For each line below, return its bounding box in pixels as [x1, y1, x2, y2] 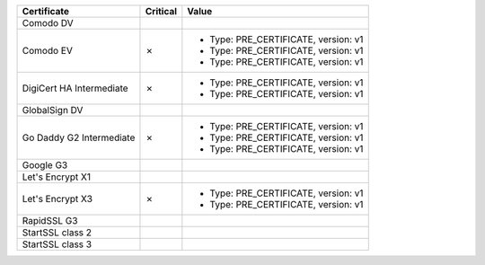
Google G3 [22, 159, 68, 171]
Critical [145, 5, 178, 17]
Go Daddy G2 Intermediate [22, 131, 136, 144]
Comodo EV [22, 45, 74, 57]
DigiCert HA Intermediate [22, 82, 129, 94]
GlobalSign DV [22, 104, 84, 116]
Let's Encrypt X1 [22, 171, 92, 183]
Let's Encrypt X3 [22, 193, 93, 205]
